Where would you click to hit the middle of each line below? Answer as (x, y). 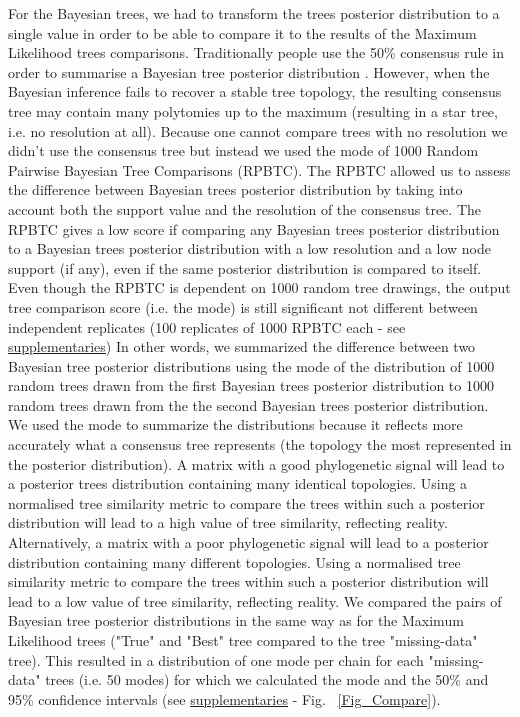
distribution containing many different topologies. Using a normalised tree (234, 561)
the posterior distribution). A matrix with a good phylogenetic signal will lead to (256, 463)
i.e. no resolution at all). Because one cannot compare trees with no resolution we (258, 130)
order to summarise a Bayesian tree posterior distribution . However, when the (249, 71)
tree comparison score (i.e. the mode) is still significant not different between (243, 306)
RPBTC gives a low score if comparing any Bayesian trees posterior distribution (254, 228)
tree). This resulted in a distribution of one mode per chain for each (216, 659)
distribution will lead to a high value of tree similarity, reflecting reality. (228, 522)
